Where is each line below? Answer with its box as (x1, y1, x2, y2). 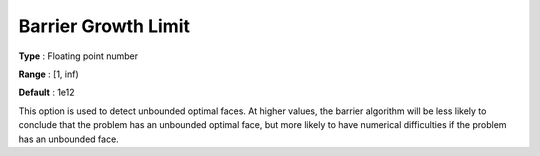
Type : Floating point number (18, 50, 139, 62)
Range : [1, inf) (18, 68, 79, 80)
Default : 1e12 (18, 86, 75, 99)
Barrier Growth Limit (18, 15, 190, 37)
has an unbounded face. (18, 133, 119, 145)
